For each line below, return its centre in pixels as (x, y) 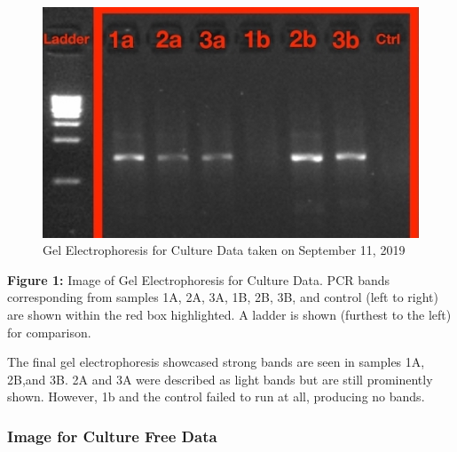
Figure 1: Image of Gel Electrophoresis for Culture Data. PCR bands (199, 279)
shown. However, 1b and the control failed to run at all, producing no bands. (216, 396)
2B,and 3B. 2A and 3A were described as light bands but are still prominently (220, 379)
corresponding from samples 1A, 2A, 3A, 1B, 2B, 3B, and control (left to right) (223, 297)
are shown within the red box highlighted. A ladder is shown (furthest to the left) (229, 315)
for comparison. (49, 332)
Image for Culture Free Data (112, 436)
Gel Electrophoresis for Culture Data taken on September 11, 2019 (224, 250)
